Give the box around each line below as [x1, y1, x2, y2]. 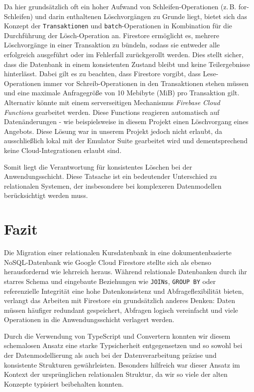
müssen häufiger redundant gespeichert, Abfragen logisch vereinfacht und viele [4, 305, 238, 315]
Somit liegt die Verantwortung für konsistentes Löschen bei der [4, 161, 192, 172]
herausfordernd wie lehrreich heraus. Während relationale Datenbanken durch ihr [4, 266, 247, 277]
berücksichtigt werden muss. [4, 190, 88, 200]
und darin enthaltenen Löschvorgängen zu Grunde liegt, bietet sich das [35, 11, 247, 21]
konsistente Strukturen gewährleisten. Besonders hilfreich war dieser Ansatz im [4, 359, 240, 370]
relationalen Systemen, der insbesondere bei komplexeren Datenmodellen [4, 180, 222, 191]
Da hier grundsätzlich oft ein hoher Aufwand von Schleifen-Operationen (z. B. [4, 1, 236, 11]
